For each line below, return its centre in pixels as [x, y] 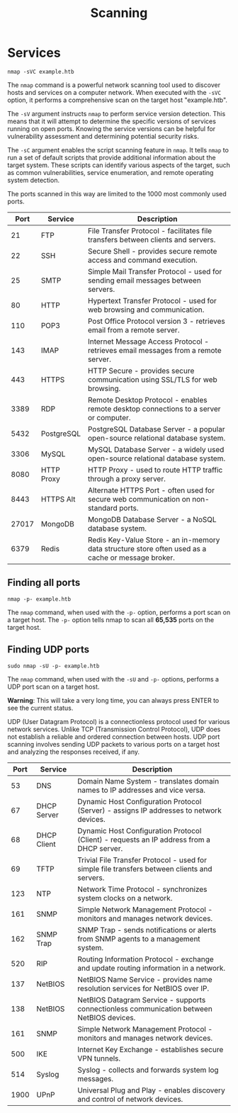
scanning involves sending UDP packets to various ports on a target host [114, 744]
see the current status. [40, 708]
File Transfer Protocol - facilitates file [150, 230]
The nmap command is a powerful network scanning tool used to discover [114, 85]
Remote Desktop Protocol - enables [147, 400]
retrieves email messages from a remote [154, 350]
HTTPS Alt [58, 499]
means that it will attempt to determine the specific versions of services [112, 121]
